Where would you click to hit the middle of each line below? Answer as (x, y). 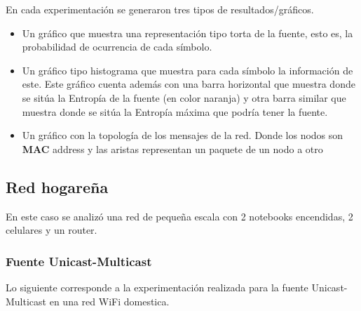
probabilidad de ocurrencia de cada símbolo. (117, 47)
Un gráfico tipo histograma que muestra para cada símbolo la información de (188, 70)
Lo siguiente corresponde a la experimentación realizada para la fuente (157, 287)
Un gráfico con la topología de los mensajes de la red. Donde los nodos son (183, 135)
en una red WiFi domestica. (109, 301)
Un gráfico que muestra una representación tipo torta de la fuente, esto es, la (188, 33)
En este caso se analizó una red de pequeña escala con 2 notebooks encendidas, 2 (179, 216)
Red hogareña (57, 186)
